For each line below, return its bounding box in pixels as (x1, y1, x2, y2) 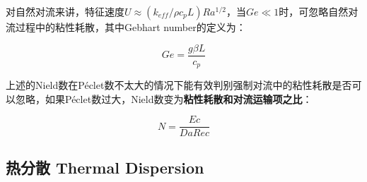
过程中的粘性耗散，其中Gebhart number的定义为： (15, 20, 246, 34)
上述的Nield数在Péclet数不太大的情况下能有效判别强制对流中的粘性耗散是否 (6, 78, 352, 92)
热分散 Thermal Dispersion (6, 156, 204, 178)
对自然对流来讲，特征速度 (6, 4, 124, 18)
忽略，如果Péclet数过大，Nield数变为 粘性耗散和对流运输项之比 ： (15, 91, 313, 106)
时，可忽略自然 (279, 4, 349, 18)
